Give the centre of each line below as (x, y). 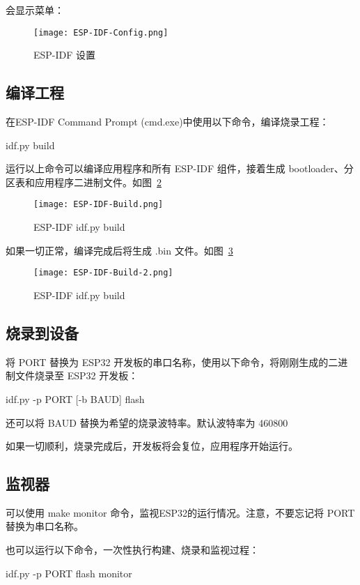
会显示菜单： (35, 10)
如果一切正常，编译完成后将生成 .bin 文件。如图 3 (119, 250)
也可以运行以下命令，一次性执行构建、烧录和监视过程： (132, 550)
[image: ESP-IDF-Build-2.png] (103, 273)
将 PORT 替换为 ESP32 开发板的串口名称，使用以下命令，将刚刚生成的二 (172, 362)
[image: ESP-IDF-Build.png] (99, 205)
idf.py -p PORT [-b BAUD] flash (75, 398)
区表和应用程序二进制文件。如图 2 (84, 182)
